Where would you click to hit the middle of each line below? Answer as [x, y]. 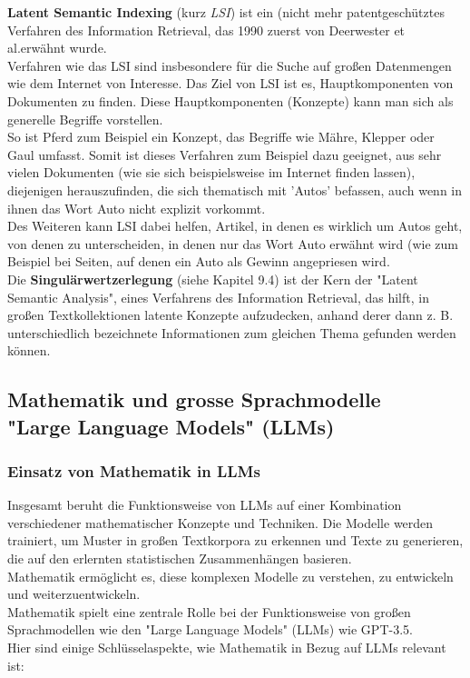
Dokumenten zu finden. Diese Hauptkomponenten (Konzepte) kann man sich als [230, 100]
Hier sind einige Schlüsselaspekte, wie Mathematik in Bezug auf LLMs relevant [227, 648]
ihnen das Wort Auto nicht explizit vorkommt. [137, 208]
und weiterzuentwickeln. [74, 594]
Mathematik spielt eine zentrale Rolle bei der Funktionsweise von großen [209, 611]
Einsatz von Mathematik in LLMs [134, 470]
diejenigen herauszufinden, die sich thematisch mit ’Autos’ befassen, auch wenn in [235, 189]
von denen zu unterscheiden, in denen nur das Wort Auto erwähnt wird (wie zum [233, 243]
